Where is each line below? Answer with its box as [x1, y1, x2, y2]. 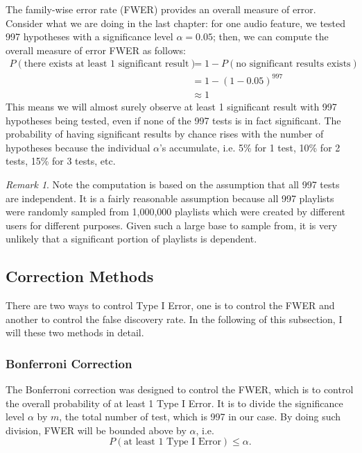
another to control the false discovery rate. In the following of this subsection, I [6, 311, 343, 326]
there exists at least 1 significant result [24, 59, 189, 69]
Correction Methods [6, 265, 154, 287]
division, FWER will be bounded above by [6, 422, 187, 437]
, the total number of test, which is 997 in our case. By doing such [59, 409, 341, 424]
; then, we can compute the [212, 29, 329, 44]
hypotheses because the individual [6, 140, 150, 154]
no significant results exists [236, 59, 351, 69]
